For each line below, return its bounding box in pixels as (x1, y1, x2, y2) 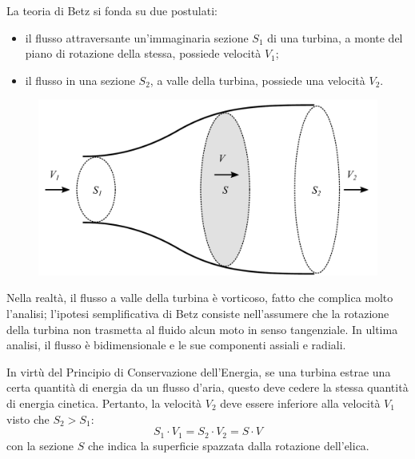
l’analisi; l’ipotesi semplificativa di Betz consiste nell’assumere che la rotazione (6, 305, 389, 322)
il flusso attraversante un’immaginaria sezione (25, 29, 249, 46)
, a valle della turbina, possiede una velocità (150, 71, 365, 88)
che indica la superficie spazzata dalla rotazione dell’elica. (87, 437, 369, 453)
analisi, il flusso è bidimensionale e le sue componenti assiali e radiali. (6, 336, 346, 353)
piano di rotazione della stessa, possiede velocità (25, 45, 261, 62)
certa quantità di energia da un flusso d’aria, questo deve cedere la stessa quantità (6, 379, 409, 396)
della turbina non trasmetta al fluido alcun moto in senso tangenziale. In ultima (6, 320, 398, 337)
